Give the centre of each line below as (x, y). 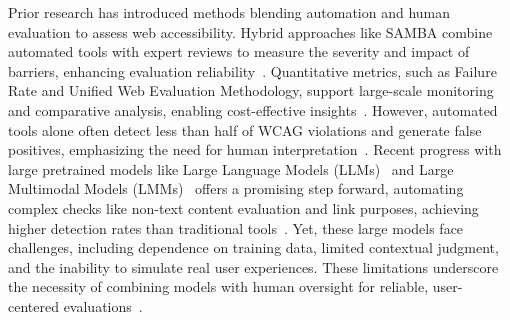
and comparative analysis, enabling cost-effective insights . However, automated (253, 109)
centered (33, 305)
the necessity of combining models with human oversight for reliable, (218, 286)
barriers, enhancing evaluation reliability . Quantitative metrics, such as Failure (252, 70)
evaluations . (103, 305)
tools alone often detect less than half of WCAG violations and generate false (245, 129)
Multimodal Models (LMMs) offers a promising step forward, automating (236, 188)
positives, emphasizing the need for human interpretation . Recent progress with (255, 149)
